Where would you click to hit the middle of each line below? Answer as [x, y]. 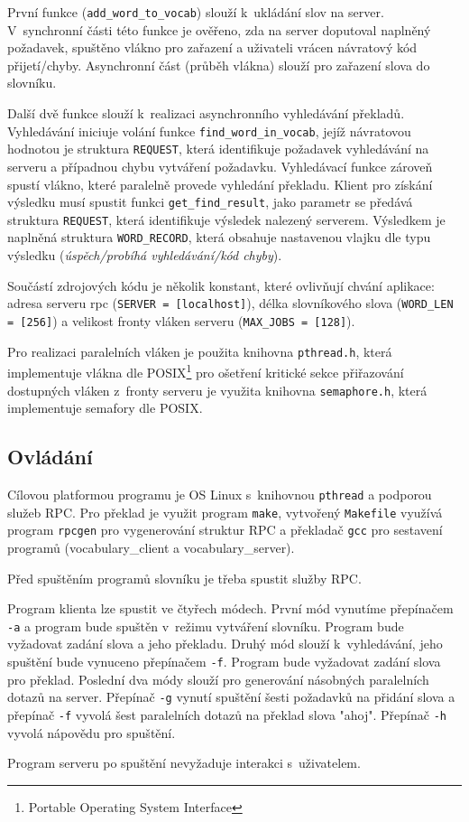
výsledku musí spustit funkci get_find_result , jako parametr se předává [210, 202]
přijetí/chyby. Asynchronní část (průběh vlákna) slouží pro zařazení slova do [219, 65]
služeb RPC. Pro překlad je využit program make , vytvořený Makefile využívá [225, 512]
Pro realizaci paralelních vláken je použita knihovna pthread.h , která [200, 351]
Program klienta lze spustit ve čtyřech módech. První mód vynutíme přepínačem [230, 608]
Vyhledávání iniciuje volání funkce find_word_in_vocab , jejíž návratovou [209, 131]
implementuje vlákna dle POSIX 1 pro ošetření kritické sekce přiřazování [206, 371]
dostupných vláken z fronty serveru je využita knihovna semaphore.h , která [217, 390]
